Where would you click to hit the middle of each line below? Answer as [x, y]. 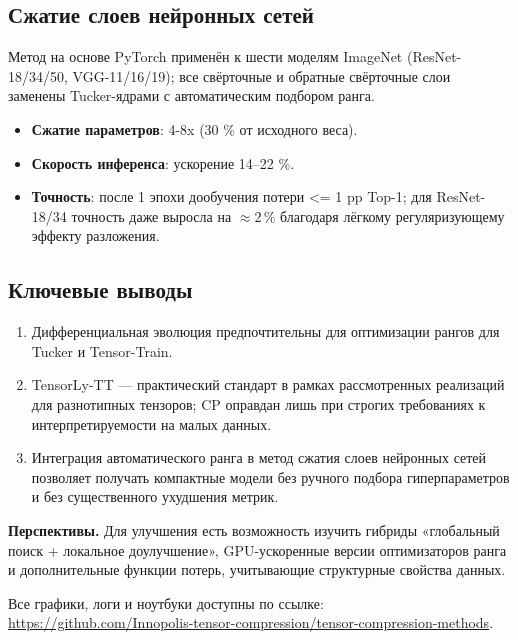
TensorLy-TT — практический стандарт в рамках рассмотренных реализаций [268, 384]
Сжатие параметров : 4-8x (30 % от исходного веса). [194, 128]
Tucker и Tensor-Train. [102, 350]
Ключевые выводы [100, 289]
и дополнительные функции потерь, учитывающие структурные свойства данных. [257, 569]
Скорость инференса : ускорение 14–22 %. [163, 162]
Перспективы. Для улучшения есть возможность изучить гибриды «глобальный [254, 529]
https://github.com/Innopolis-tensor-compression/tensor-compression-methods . [251, 622]
